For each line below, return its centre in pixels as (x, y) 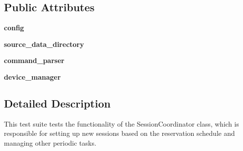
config (14, 28)
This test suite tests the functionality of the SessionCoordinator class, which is (121, 123)
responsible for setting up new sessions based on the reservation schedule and (120, 133)
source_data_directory (44, 44)
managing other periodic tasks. (50, 142)
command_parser (34, 60)
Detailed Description (57, 103)
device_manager (33, 76)
